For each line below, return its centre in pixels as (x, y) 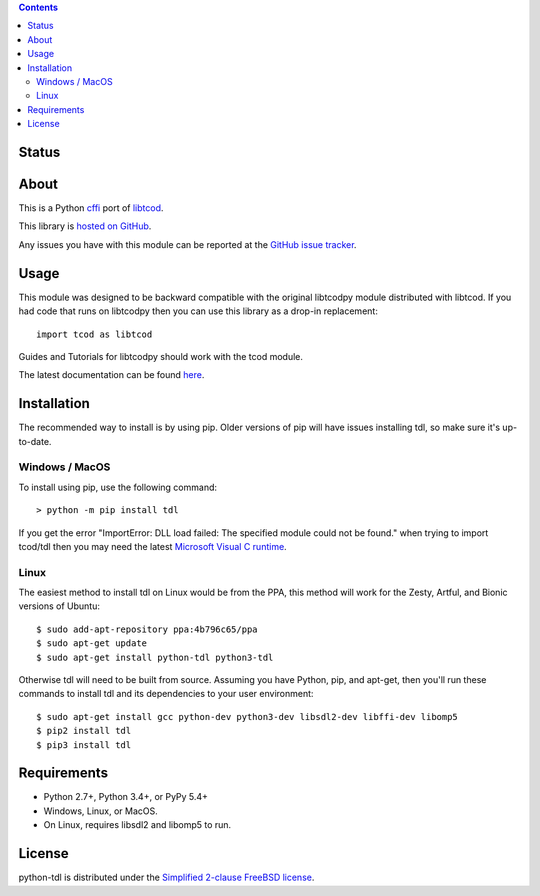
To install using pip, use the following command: (118, 487)
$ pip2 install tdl (84, 731)
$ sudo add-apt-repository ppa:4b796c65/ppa (147, 629)
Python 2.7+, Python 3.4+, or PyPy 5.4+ (126, 797)
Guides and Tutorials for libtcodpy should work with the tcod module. (161, 356)
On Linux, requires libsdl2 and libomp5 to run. (137, 825)
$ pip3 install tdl (84, 744)
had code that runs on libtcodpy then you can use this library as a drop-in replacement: (198, 311)
